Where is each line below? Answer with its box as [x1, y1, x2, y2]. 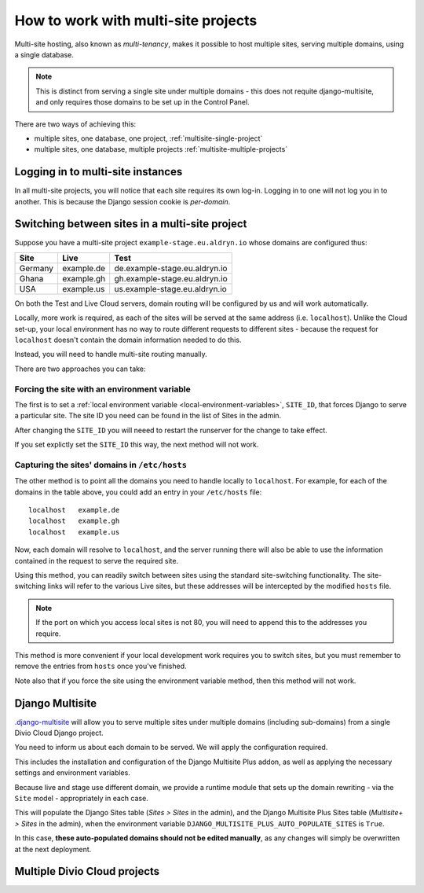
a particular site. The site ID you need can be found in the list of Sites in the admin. [14, 411, 282, 421]
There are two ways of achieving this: [14, 119, 137, 129]
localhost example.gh [28, 516, 120, 526]
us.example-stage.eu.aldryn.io [114, 283, 227, 294]
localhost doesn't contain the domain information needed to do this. [14, 335, 242, 345]
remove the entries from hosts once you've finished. [14, 661, 188, 671]
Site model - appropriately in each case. [14, 794, 148, 803]
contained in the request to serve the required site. [14, 556, 179, 565]
